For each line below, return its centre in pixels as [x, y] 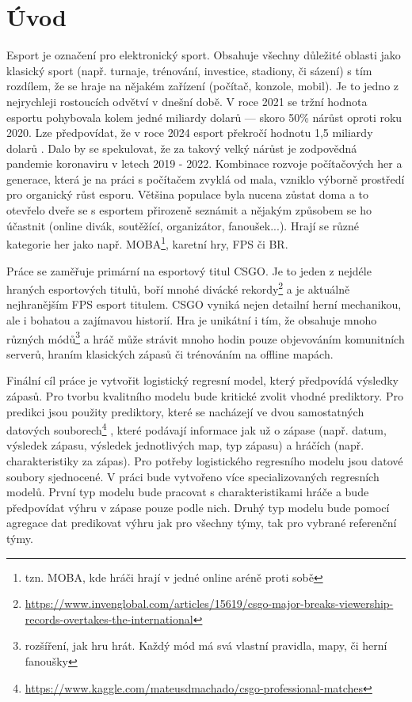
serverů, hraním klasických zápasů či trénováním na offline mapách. [170, 353]
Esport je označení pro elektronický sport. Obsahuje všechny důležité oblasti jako [204, 55]
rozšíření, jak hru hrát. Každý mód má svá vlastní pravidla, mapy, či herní [206, 645]
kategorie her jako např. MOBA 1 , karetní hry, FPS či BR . [147, 243]
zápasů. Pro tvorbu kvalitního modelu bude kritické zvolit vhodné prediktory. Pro [205, 395]
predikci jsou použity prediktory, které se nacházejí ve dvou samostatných [185, 411]
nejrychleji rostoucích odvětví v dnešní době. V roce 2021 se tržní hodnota [187, 101]
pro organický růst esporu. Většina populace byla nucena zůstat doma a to [188, 194]
